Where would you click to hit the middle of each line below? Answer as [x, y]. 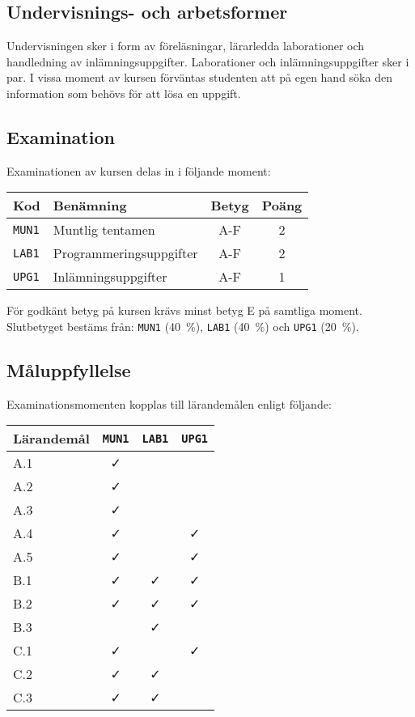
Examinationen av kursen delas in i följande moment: [139, 170]
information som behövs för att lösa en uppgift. [124, 93]
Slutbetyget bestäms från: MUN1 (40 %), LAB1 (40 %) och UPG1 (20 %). [183, 326]
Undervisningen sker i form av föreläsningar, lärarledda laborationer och [186, 46]
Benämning [90, 206]
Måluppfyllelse [69, 370]
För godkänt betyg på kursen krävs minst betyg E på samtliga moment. [184, 310]
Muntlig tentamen [104, 230]
